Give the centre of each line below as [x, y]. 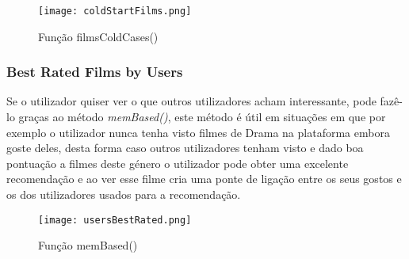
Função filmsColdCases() [98, 36]
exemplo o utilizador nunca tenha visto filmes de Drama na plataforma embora [198, 132]
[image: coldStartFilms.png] [115, 11]
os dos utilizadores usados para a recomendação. [124, 194]
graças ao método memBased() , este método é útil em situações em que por [202, 117]
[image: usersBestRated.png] [115, 220]
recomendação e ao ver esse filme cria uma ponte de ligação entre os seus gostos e [204, 179]
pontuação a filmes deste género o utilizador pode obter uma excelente [178, 163]
